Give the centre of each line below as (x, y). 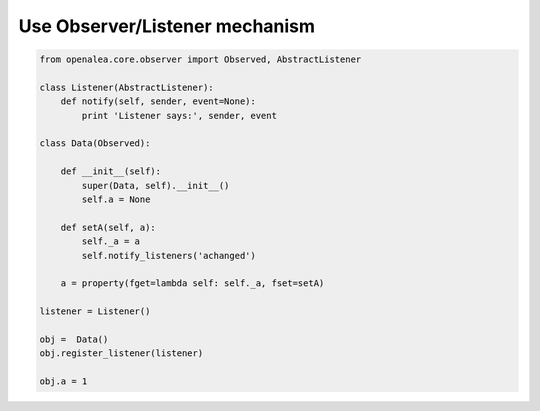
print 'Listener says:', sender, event (179, 115)
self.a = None (116, 199)
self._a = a (110, 241)
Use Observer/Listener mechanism (166, 26)
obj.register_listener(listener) (121, 353)
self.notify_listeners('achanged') (169, 255)
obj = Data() (74, 339)
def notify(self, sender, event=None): (158, 101)
